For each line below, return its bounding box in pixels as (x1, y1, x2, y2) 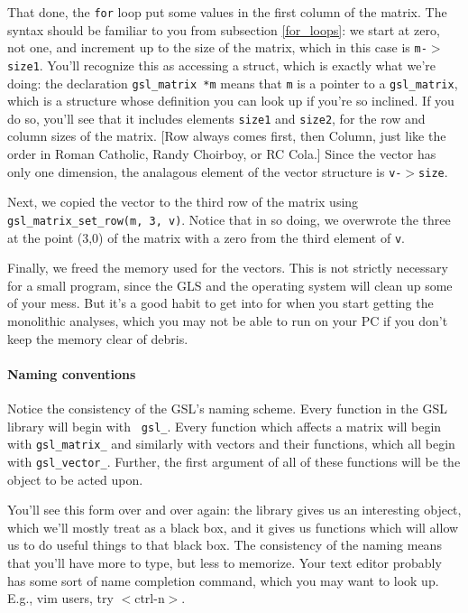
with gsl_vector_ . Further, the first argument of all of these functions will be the (7, 451, 461, 470)
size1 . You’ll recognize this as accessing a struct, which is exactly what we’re (7, 55, 436, 74)
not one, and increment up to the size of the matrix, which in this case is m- (7, 38, 427, 57)
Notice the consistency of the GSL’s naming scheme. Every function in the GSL (7, 399, 447, 418)
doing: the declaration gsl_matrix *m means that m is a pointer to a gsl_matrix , (7, 73, 458, 92)
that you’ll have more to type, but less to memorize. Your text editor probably (7, 553, 442, 571)
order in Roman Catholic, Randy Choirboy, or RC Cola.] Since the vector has (7, 144, 436, 163)
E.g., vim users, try (7, 589, 114, 608)
